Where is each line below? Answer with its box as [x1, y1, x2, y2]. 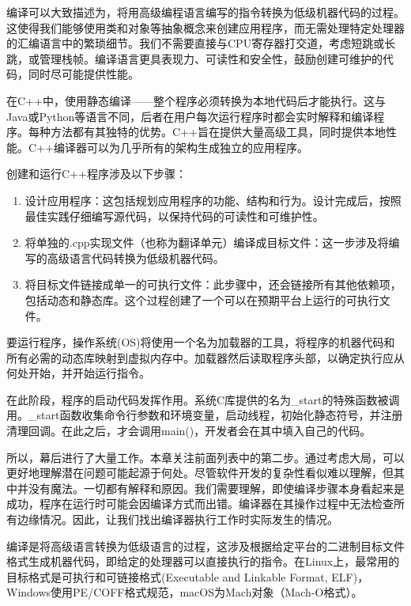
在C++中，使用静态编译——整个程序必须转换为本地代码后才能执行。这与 [6, 92, 386, 108]
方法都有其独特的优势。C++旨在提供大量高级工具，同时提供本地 [50, 123, 386, 140]
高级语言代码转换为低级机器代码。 [47, 249, 224, 266]
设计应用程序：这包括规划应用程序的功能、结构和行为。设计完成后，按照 [25, 191, 402, 208]
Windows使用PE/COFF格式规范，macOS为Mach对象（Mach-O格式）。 [6, 584, 363, 600]
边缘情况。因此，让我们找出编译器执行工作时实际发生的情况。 [17, 511, 338, 528]
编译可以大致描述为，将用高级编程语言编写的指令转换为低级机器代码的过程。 [6, 4, 405, 20]
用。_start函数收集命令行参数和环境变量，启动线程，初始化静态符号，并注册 [6, 407, 403, 423]
